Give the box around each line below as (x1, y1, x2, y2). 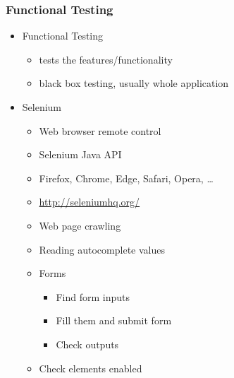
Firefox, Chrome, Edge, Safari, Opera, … (39, 170, 214, 185)
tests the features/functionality (39, 52, 173, 66)
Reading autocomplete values (39, 242, 165, 256)
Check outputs (56, 336, 119, 351)
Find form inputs (56, 289, 130, 304)
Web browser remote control (39, 123, 161, 138)
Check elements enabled (39, 360, 142, 375)
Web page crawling (39, 218, 121, 232)
